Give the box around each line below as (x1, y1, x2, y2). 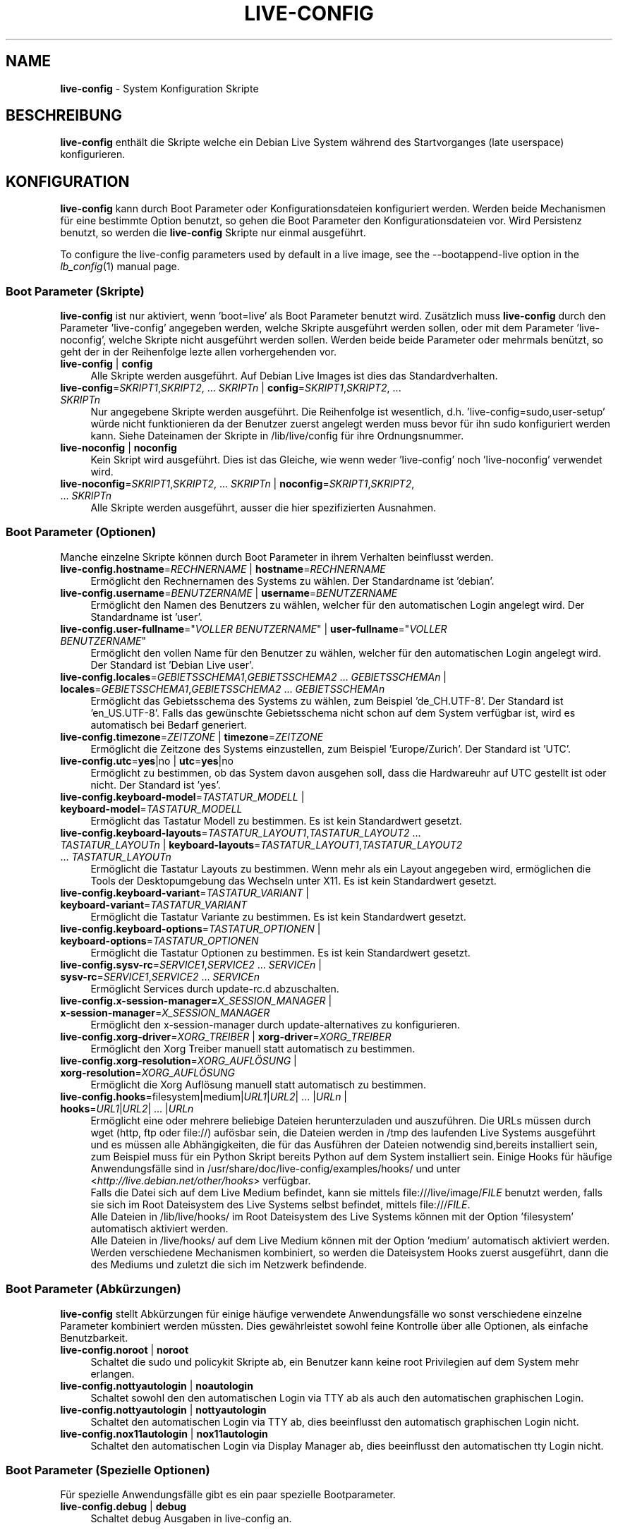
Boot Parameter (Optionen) (6, 525, 157, 540)
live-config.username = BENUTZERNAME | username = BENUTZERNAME (60, 586, 398, 599)
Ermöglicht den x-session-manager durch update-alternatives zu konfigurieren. (90, 1018, 460, 1031)
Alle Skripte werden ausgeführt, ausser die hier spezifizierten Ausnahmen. (90, 502, 436, 514)
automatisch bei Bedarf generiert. (90, 718, 247, 731)
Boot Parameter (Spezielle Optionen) (6, 1462, 210, 1477)
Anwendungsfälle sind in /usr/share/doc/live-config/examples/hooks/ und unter (90, 1162, 461, 1174)
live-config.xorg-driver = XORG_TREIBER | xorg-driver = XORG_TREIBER (60, 1030, 392, 1043)
